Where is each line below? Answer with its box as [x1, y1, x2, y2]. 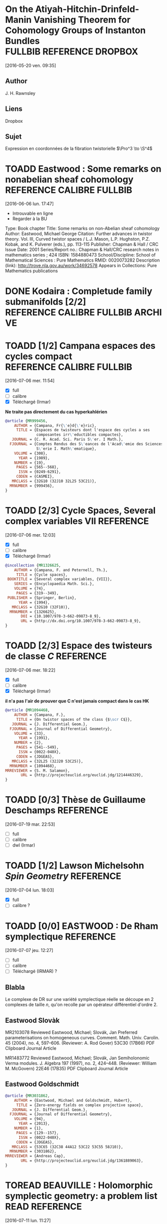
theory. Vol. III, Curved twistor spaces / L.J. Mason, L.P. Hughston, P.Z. [5, 236, 150, 242]
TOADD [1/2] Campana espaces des [5, 340, 156, 351]
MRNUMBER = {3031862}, [9, 1149, 57, 1154]
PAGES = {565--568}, [16, 465, 59, 470]
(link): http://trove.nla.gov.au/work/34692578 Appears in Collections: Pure [5, 263, 158, 269]
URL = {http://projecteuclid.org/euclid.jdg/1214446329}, [20, 773, 143, 778]
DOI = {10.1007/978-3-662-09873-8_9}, [20, 614, 101, 619]
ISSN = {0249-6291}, [18, 469, 61, 475]
